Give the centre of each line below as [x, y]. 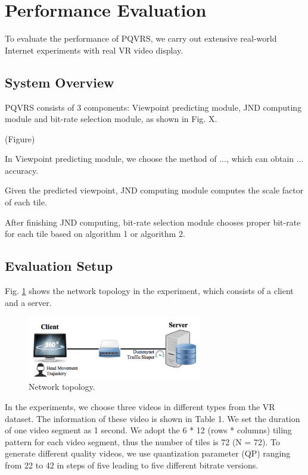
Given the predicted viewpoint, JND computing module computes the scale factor [154, 190]
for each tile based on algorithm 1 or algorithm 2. [95, 234]
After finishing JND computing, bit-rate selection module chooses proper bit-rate [153, 222]
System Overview [60, 82]
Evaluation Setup [59, 266]
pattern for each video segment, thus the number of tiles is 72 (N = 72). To [142, 441]
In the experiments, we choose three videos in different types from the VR [140, 406]
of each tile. [26, 202]
